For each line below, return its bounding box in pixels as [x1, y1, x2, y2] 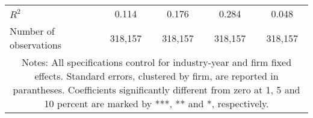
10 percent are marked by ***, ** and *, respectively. [44, 96, 269, 110]
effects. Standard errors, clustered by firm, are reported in [34, 69, 279, 83]
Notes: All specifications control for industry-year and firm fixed [21, 55, 292, 69]
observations [10, 38, 62, 52]
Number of [10, 24, 55, 38]
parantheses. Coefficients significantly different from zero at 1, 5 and [13, 83, 300, 96]
